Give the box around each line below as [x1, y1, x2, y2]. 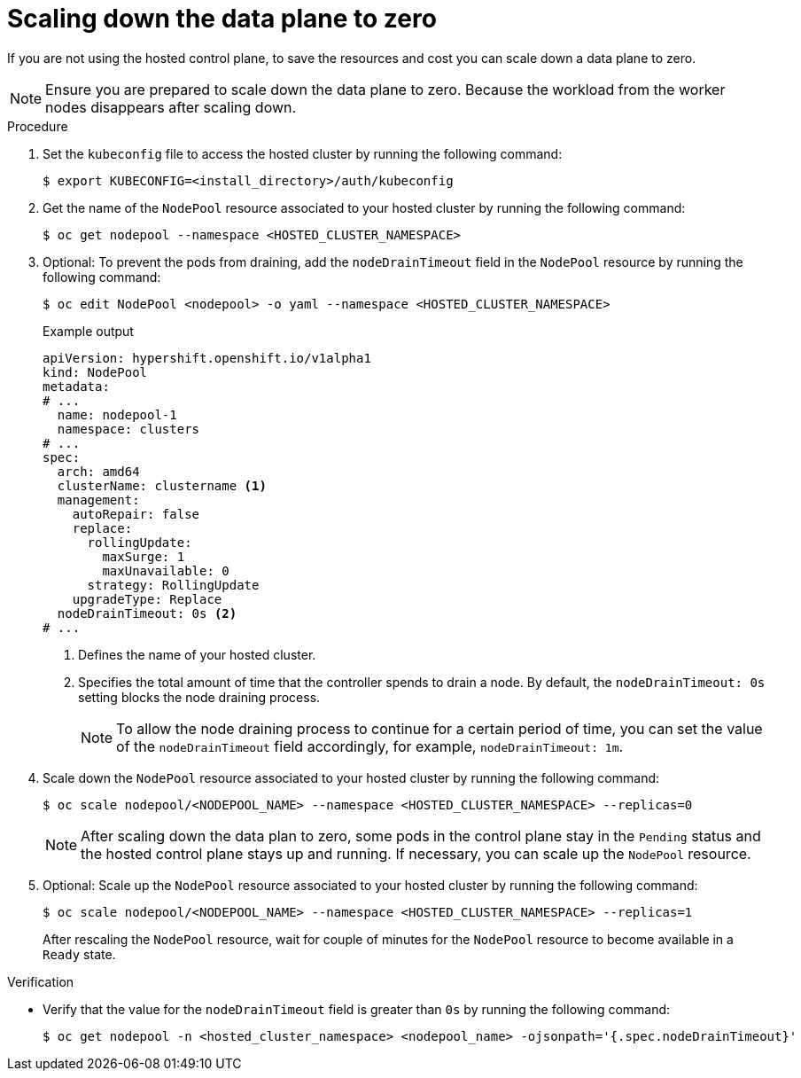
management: [57, 492, 140, 507]
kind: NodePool [43, 364, 148, 379]
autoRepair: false [72, 506, 200, 521]
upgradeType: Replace [72, 591, 222, 606]
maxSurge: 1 [102, 549, 185, 564]
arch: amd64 [57, 464, 140, 479]
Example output [43, 323, 134, 339]
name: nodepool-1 [57, 407, 177, 422]
